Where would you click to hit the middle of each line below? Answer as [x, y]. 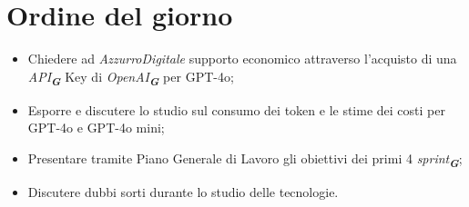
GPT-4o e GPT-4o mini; [96, 128]
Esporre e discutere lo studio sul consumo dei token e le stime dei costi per [236, 109]
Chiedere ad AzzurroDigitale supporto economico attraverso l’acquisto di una [242, 59]
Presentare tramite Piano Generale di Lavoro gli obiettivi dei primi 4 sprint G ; [245, 160]
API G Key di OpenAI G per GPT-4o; [131, 78]
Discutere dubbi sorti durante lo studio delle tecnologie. [183, 192]
